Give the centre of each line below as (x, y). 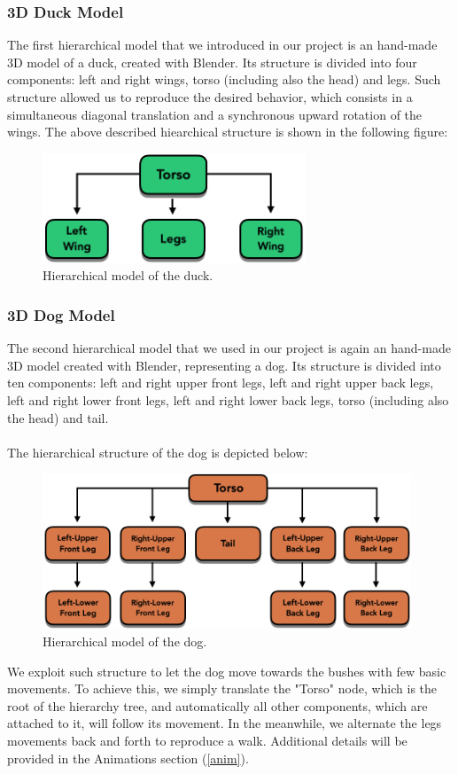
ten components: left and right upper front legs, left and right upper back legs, (221, 383)
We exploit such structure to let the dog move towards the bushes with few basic (227, 671)
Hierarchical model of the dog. (125, 641)
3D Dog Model (61, 314)
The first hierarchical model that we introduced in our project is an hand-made (222, 45)
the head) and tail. (58, 417)
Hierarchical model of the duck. (128, 275)
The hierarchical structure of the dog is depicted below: (158, 452)
